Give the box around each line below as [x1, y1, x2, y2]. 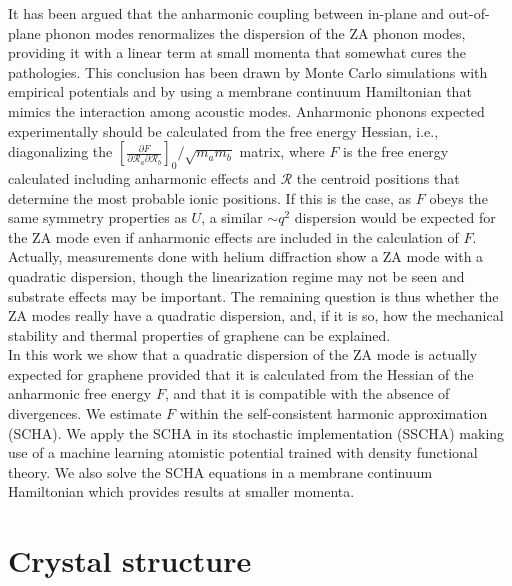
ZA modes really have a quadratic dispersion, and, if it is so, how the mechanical [8, 305, 504, 326]
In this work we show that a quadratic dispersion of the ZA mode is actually [8, 344, 478, 365]
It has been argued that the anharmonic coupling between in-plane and [8, 3, 445, 23]
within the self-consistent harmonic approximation [179, 403, 488, 424]
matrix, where [239, 141, 325, 162]
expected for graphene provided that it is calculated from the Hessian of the [8, 363, 474, 384]
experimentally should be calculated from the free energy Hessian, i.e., [8, 120, 439, 141]
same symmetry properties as [8, 207, 187, 228]
